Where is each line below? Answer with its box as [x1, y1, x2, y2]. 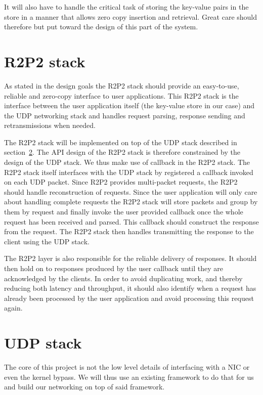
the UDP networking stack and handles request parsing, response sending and [4, 110, 245, 120]
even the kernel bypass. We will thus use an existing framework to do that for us [4, 371, 254, 382]
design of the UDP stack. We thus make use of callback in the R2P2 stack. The [4, 157, 250, 167]
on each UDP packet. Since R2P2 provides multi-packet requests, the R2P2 [4, 177, 238, 187]
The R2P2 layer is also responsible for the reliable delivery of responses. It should [4, 253, 257, 264]
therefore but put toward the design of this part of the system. [4, 21, 198, 32]
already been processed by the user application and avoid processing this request [4, 292, 254, 303]
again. [4, 302, 23, 313]
